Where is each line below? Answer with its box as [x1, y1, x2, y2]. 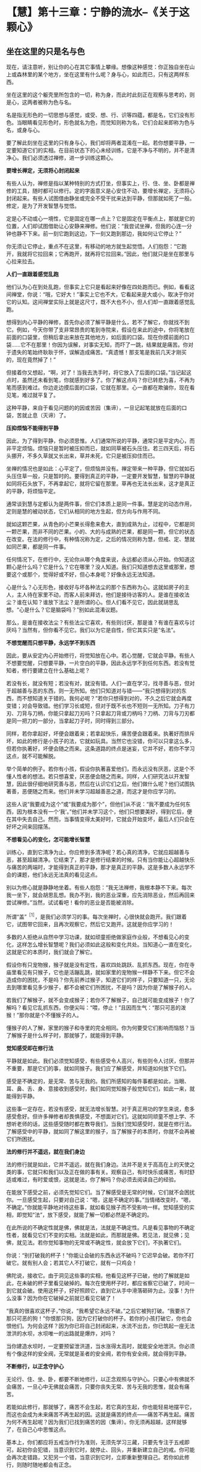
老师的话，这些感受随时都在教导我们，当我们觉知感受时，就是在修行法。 [16, 1120, 195, 1127]
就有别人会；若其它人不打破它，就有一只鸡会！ [22, 1259, 138, 1266]
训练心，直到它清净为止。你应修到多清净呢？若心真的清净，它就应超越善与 [6, 849, 190, 856]
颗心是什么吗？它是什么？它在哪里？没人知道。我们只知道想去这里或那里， [6, 563, 190, 571]
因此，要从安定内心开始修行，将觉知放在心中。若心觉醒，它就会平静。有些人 [6, 652, 195, 659]
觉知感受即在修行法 [6, 1044, 54, 1052]
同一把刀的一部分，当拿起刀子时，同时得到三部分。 [11, 717, 138, 724]
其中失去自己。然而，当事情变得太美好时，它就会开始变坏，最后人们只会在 [11, 816, 195, 823]
